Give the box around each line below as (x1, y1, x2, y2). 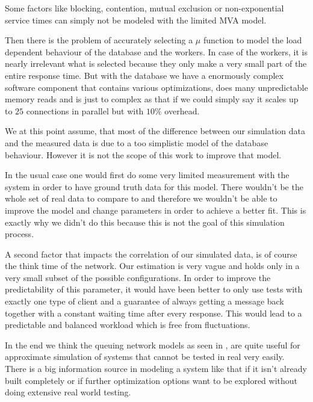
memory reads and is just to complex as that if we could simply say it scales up (5, 93, 299, 105)
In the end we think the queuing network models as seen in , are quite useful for (5, 338, 300, 351)
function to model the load (203, 34, 302, 46)
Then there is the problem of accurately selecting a (5, 34, 193, 46)
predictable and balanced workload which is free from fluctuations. (5, 318, 250, 331)
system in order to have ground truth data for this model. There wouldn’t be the (5, 180, 303, 193)
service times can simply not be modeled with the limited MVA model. (5, 13, 267, 26)
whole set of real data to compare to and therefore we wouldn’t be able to (5, 192, 277, 205)
